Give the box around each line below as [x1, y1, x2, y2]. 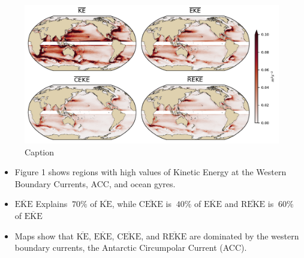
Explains [35, 197, 68, 210]
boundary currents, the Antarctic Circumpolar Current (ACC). [14, 241, 247, 254]
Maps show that [14, 229, 74, 242]
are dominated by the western [189, 229, 299, 242]
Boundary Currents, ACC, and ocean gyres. [14, 177, 176, 190]
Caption [25, 145, 55, 158]
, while [112, 197, 137, 210]
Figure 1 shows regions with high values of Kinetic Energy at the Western [14, 166, 287, 178]
